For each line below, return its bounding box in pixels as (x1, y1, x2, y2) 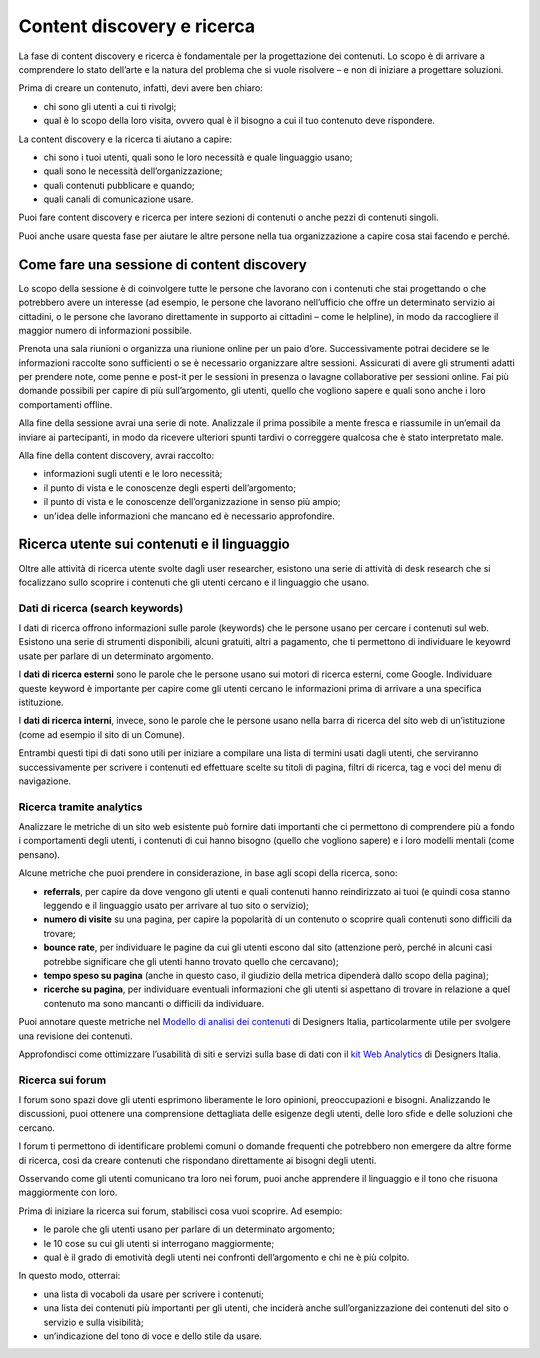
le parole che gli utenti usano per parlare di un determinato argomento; (43, 1223, 335, 1235)
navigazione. (18, 775, 72, 787)
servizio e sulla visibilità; (43, 1316, 144, 1328)
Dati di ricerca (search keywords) (18, 601, 184, 615)
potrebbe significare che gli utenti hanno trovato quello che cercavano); (43, 955, 339, 967)
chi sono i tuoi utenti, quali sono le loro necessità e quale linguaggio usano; (43, 151, 354, 163)
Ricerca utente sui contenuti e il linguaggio (18, 536, 290, 553)
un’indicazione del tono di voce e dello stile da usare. (43, 1330, 262, 1342)
